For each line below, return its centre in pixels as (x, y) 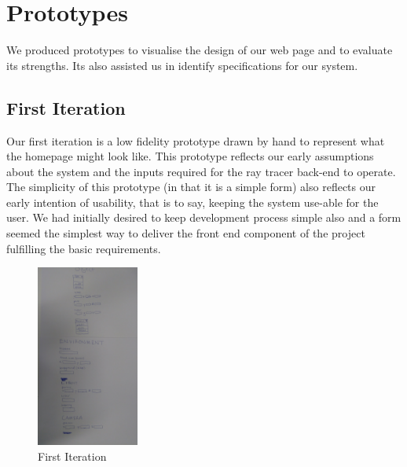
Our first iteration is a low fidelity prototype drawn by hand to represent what (196, 140)
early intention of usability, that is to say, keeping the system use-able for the (192, 202)
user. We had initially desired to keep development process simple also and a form (204, 217)
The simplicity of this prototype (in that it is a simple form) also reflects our (191, 187)
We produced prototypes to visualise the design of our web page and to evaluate (200, 50)
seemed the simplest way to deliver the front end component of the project (186, 233)
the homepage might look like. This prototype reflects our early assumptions (190, 156)
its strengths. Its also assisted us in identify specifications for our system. (182, 65)
